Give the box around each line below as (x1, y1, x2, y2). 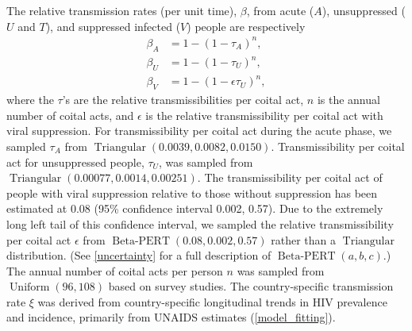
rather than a (271, 231, 336, 248)
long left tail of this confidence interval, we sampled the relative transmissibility (6, 215, 394, 232)
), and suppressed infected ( (45, 17, 181, 34)
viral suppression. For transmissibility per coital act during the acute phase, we (6, 122, 392, 139)
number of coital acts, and (6, 106, 134, 123)
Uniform (9, 282, 50, 294)
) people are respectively (187, 17, 306, 34)
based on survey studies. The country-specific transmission (108, 278, 394, 294)
